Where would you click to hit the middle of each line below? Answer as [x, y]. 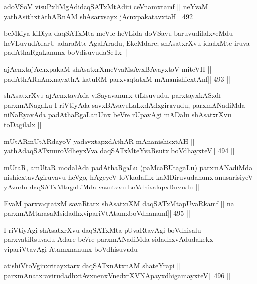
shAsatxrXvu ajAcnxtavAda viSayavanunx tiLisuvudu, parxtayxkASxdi [112, 95]
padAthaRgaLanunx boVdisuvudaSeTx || [66, 52]
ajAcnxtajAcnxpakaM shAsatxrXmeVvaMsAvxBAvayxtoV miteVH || [108, 69]
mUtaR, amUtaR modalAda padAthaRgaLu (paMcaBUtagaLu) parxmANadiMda [128, 167]
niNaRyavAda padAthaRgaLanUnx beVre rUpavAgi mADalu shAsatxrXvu [118, 115]
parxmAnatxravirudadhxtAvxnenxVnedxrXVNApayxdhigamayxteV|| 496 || [117, 275]
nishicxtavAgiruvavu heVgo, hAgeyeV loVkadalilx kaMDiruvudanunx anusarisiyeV [128, 177]
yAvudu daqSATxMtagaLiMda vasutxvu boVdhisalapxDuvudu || [102, 186]
